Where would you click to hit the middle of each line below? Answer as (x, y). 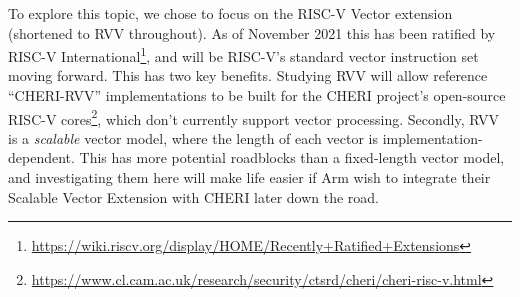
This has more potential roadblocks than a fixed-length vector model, (292, 157)
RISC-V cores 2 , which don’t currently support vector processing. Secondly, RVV (253, 117)
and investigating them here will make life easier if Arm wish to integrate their (249, 177)
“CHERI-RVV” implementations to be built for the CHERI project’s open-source (257, 95)
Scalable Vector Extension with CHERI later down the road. (194, 196)
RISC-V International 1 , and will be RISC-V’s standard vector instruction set (243, 54)
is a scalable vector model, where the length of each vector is (193, 137)
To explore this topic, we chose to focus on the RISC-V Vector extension (230, 13)
